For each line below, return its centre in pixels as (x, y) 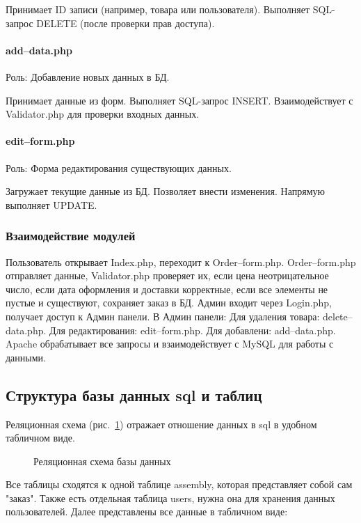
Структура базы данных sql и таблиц (134, 395)
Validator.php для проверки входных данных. (103, 114)
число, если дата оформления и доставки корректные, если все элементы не (167, 289)
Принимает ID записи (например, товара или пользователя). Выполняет (158, 9)
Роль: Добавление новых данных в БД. (88, 76)
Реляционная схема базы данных (102, 461)
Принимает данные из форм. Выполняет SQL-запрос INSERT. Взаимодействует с (179, 100)
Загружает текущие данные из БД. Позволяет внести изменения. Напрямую (165, 191)
